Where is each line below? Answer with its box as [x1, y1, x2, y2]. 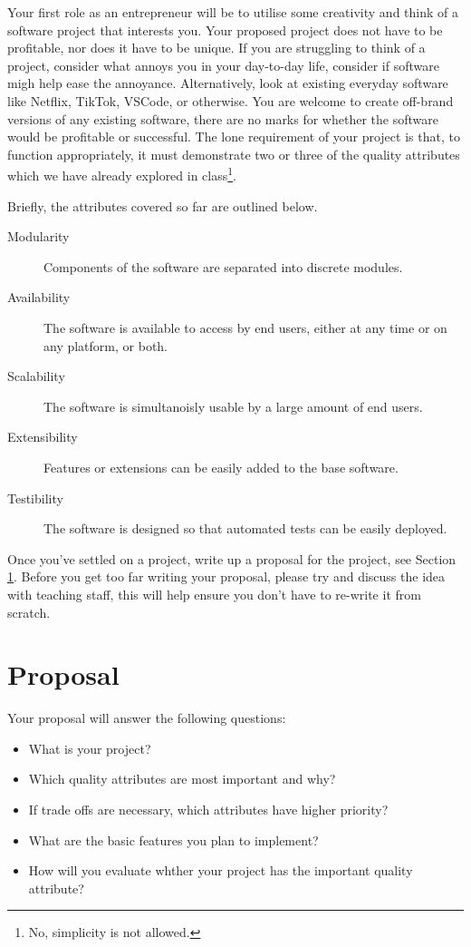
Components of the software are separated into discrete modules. [43, 257, 403, 276]
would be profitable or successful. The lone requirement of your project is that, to [7, 127, 460, 146]
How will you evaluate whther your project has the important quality [28, 861, 413, 880]
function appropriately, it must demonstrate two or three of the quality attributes [7, 144, 460, 163]
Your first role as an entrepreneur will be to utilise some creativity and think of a [7, 3, 458, 21]
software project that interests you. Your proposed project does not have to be [7, 20, 443, 39]
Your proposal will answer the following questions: [7, 708, 286, 727]
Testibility [7, 488, 63, 507]
